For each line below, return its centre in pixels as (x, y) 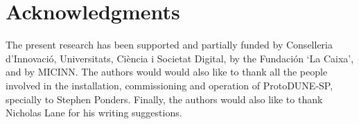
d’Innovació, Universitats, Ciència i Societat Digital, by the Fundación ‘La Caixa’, (180, 58)
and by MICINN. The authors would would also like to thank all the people (167, 72)
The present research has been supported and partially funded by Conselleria (169, 45)
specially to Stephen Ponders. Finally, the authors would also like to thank (164, 99)
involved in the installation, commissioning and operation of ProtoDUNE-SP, (169, 85)
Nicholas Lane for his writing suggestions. (94, 113)
